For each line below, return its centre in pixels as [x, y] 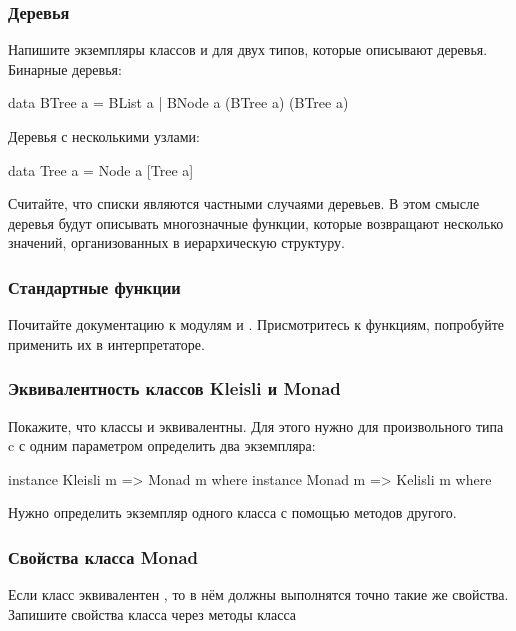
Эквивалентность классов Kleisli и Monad [174, 388]
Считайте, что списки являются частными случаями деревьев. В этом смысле [244, 203]
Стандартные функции [94, 286]
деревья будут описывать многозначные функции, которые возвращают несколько [256, 222]
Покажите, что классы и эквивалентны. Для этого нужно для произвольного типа [256, 425]
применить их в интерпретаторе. [106, 343]
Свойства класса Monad [103, 556]
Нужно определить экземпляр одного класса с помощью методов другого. [232, 512]
